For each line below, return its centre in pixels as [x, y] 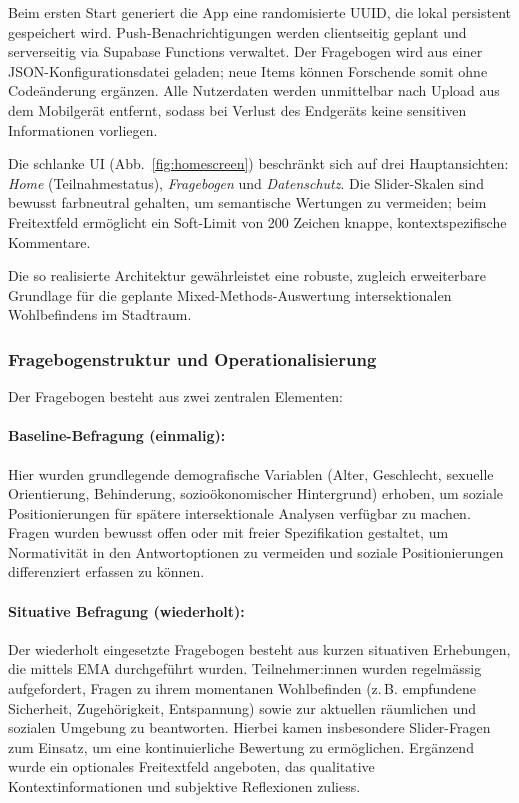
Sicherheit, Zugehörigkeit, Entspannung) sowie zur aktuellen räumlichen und [242, 707]
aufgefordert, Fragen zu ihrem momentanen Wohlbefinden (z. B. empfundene [242, 688]
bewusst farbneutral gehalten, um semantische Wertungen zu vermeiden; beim [247, 202]
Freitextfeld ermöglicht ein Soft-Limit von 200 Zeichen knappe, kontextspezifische [257, 221]
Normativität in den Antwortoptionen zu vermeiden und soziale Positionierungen [256, 551]
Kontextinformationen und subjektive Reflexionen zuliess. [184, 786]
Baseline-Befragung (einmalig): [117, 435]
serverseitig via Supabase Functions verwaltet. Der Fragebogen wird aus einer [245, 51]
